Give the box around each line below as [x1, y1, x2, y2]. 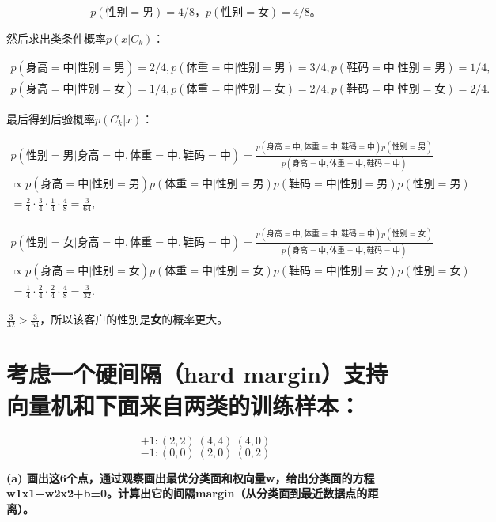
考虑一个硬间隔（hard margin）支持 [6, 357, 388, 390]
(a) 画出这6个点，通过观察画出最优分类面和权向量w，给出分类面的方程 [6, 469, 375, 486]
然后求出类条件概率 [6, 30, 106, 46]
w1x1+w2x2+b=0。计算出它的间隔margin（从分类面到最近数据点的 [6, 485, 368, 501]
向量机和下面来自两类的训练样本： [6, 388, 362, 421]
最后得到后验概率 [6, 110, 95, 127]
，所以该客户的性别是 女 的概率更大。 [40, 311, 229, 327]
